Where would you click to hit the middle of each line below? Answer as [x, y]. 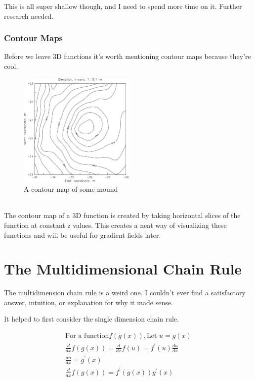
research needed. [29, 16]
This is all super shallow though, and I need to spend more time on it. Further [123, 6]
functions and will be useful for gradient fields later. [83, 235]
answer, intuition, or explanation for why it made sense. [88, 302]
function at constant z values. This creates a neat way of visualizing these [115, 225]
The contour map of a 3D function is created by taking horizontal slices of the [122, 215]
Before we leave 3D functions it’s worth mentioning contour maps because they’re [127, 56]
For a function [87, 336]
